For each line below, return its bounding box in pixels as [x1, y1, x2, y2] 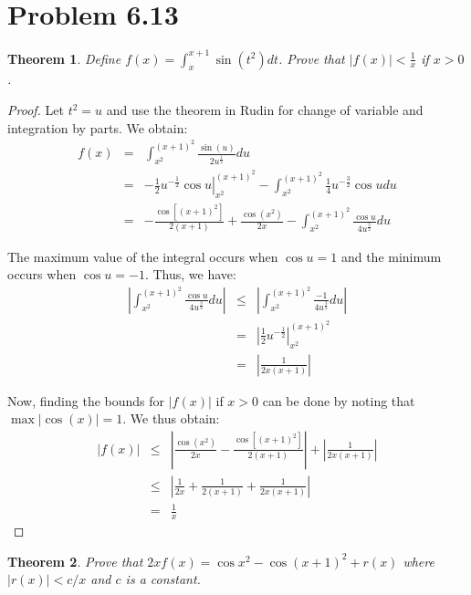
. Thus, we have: [144, 265, 236, 284]
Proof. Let [7, 100, 64, 120]
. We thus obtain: [122, 409, 220, 428]
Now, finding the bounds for [7, 391, 165, 410]
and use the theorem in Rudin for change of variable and [106, 100, 424, 120]
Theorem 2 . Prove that [7, 551, 143, 570]
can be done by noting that [262, 391, 415, 410]
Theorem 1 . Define [7, 48, 121, 68]
